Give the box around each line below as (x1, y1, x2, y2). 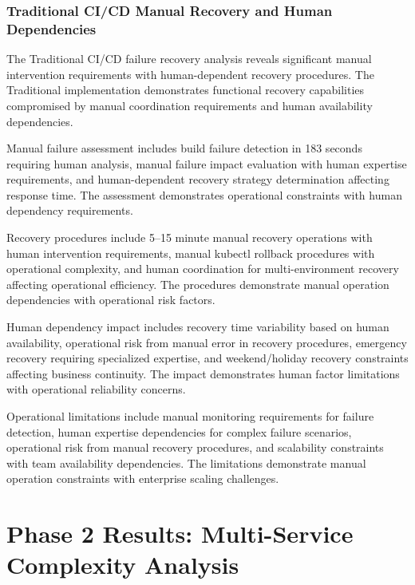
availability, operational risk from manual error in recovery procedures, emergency (6, 334, 407, 350)
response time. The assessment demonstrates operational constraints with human (6, 186, 402, 203)
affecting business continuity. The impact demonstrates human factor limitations (6, 365, 400, 381)
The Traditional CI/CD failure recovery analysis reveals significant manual (6, 50, 372, 67)
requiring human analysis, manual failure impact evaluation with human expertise (6, 155, 407, 172)
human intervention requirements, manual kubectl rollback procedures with (6, 244, 375, 261)
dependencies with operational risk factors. (6, 291, 215, 308)
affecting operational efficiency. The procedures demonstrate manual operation (6, 275, 389, 292)
